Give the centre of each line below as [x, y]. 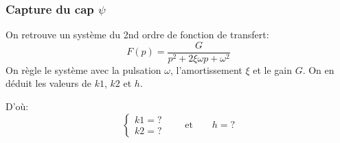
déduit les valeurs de [49, 83]
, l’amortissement [206, 69]
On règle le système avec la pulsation [83, 69]
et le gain [272, 69]
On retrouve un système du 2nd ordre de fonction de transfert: [137, 35]
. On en [318, 69]
